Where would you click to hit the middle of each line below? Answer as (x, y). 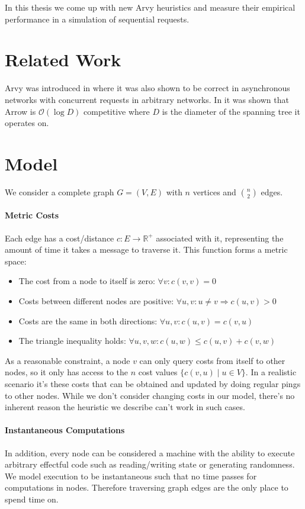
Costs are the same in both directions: (88, 320)
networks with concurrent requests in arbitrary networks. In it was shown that (147, 99)
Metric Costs (32, 215)
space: (16, 261)
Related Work (63, 59)
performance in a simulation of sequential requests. (97, 19)
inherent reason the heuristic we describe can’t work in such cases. (125, 407)
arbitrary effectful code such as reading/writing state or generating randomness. (150, 464)
